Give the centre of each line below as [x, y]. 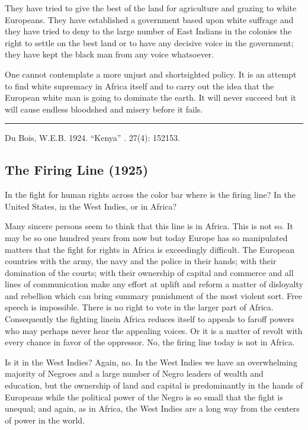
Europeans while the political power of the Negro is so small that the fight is [144, 397]
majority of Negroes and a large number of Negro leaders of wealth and [134, 373]
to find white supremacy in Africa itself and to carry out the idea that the [139, 86]
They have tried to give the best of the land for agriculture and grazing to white [151, 8]
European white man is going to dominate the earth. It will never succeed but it [151, 97]
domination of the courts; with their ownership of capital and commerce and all [149, 272]
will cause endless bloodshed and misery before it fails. [104, 109]
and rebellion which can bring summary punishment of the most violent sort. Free [153, 295]
